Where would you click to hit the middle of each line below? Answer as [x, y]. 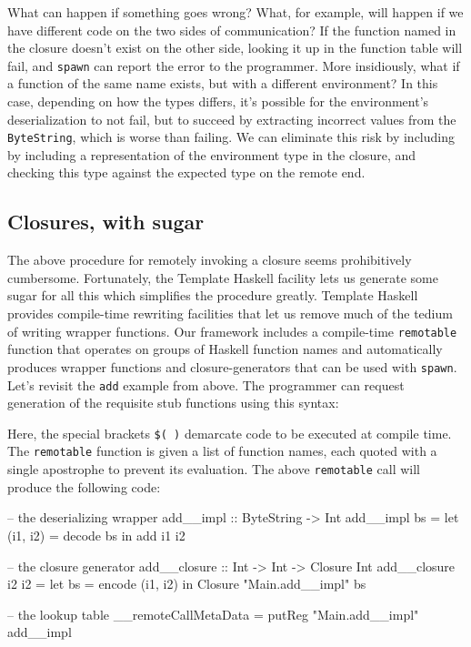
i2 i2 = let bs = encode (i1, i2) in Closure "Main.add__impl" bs [187, 584]
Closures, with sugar [106, 222]
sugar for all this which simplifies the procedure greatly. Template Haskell [213, 295]
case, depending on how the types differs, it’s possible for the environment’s [218, 101]
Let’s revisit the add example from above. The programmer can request [206, 384]
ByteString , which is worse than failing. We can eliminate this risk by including [231, 137]
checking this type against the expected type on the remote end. [186, 172]
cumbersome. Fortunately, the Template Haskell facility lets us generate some [223, 277]
